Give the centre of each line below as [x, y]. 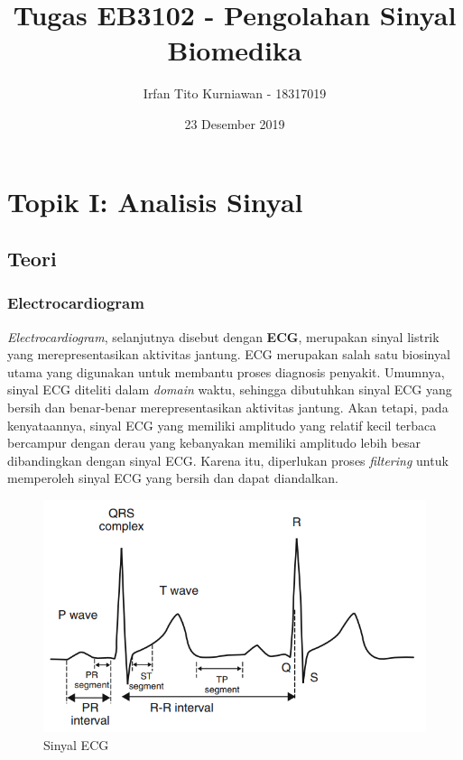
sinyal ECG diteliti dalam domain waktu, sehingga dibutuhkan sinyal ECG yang [230, 389]
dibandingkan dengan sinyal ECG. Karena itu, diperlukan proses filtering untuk [228, 460]
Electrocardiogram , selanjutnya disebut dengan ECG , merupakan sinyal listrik [223, 336]
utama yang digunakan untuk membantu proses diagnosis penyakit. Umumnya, [226, 371]
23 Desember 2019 [235, 123]
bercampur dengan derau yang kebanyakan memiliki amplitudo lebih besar [214, 443]
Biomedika [235, 50]
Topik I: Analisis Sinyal [155, 201]
